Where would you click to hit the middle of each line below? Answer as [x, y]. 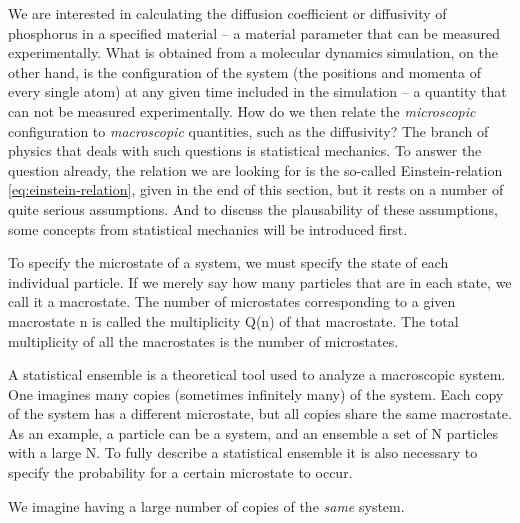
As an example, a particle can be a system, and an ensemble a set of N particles [253, 432]
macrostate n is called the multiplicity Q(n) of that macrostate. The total [233, 320]
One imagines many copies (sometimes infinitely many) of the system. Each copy [256, 393]
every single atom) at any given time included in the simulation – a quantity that [257, 91]
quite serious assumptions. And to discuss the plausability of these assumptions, [253, 208]
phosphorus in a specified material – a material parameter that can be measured [254, 32]
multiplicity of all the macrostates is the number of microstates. [203, 340]
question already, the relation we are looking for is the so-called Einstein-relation [255, 169]
